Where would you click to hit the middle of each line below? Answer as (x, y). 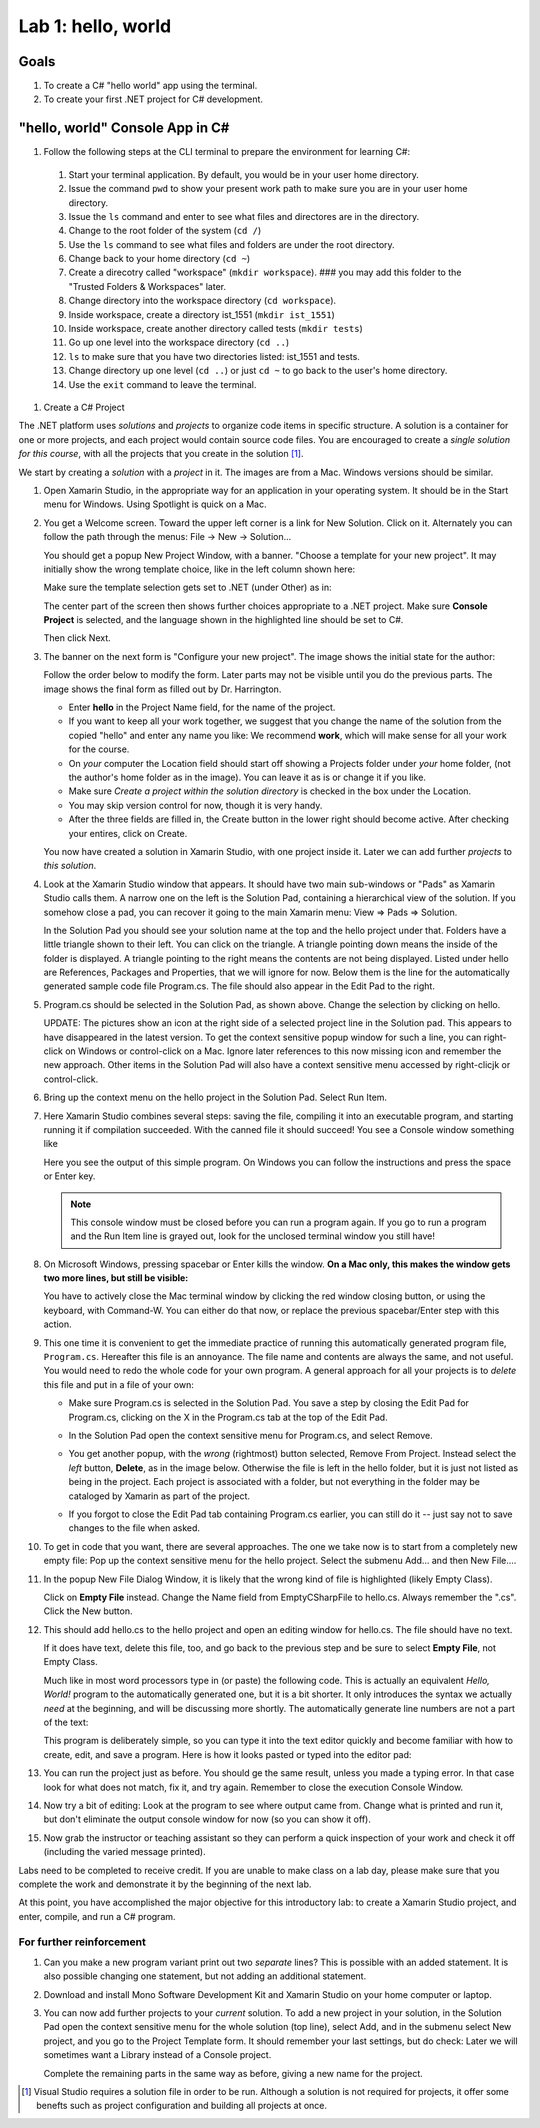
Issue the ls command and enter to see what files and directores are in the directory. (244, 216)
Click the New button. (88, 1611)
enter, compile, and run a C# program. (97, 1916)
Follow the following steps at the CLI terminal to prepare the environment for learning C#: (227, 152)
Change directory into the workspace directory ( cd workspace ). (202, 301)
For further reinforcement (82, 1942)
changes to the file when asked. (134, 1528)
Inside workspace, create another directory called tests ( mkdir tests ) (216, 329)
